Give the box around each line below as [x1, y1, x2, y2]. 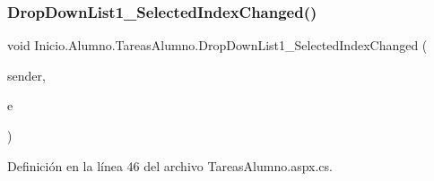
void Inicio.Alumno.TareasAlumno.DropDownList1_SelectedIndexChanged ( [7, 36, 428, 55]
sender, [7, 65, 46, 84]
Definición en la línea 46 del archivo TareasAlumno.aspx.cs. [7, 156, 333, 175]
